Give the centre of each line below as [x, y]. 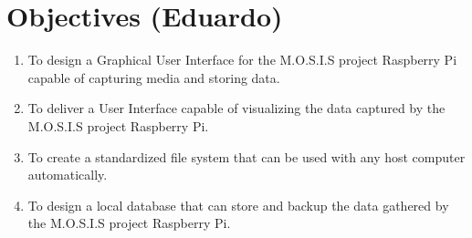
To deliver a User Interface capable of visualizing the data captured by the [236, 108]
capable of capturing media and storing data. [154, 77]
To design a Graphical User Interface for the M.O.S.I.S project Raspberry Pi [242, 60]
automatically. [68, 175]
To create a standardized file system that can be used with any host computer [246, 156]
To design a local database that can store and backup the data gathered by [238, 205]
